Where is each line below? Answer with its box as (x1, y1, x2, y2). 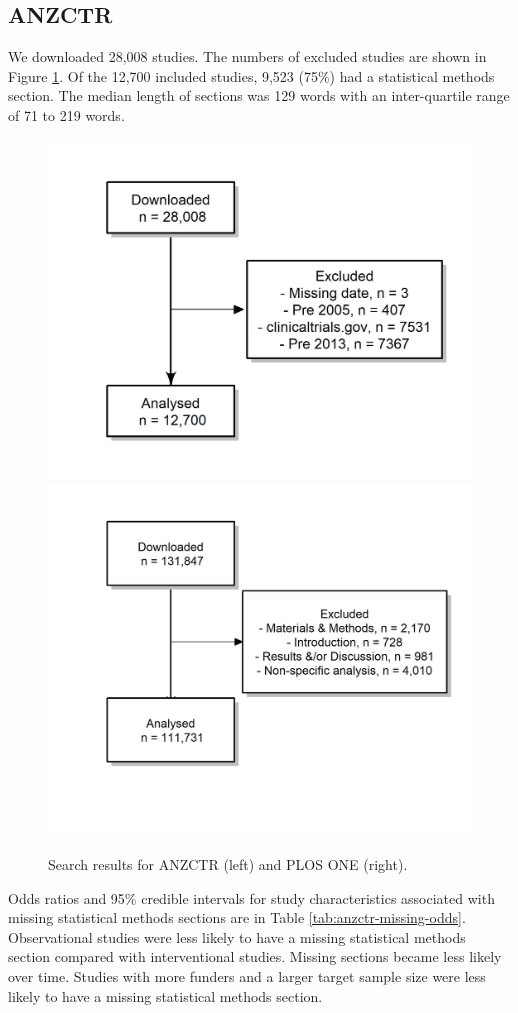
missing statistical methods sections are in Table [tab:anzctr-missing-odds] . (8, 907, 466, 928)
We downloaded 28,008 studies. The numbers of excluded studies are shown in (8, 46, 487, 67)
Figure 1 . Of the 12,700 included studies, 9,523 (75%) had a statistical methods (8, 65, 495, 86)
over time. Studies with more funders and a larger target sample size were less (8, 966, 486, 987)
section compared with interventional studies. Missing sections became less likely (8, 946, 502, 967)
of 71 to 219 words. (8, 104, 125, 125)
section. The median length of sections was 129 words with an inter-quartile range (8, 85, 510, 106)
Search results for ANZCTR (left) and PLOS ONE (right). (48, 854, 408, 875)
